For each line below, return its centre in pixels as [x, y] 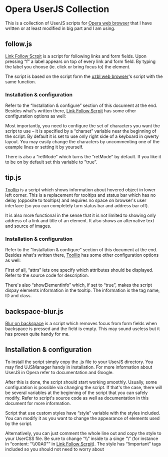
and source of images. [28, 226]
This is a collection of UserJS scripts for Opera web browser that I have [79, 23]
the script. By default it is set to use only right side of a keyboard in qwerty [82, 136]
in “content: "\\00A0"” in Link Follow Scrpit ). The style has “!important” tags [83, 444]
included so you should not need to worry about [54, 449]
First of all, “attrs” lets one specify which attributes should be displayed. [79, 270]
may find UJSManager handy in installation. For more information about [79, 367]
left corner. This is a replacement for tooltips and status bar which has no [80, 195]
